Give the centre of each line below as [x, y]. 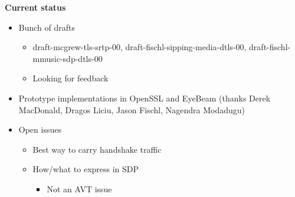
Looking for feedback [71, 78]
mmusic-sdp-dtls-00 [68, 58]
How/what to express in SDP [86, 169]
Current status [35, 7]
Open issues [40, 129]
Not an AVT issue [79, 188]
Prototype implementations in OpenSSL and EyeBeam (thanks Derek [145, 98]
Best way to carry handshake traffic [97, 149]
